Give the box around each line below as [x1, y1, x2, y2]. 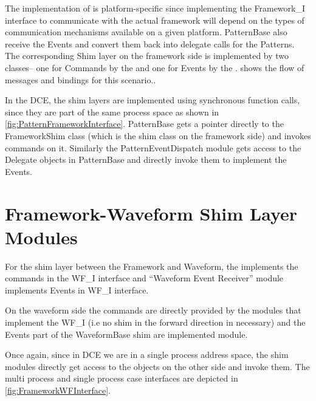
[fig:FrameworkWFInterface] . [5, 383, 111, 396]
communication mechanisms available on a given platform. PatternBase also [5, 26, 287, 38]
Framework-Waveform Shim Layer [5, 200, 298, 225]
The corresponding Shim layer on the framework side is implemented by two [5, 49, 289, 62]
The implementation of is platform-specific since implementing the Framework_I [5, 2, 306, 14]
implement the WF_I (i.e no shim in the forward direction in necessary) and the [5, 316, 306, 328]
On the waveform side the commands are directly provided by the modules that [5, 304, 301, 317]
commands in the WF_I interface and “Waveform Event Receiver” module [5, 272, 284, 284]
